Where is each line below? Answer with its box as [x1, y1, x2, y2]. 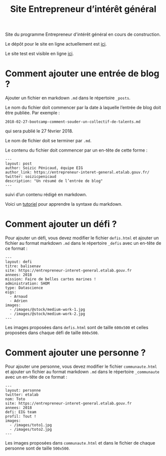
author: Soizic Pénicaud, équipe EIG [5, 166, 83, 171]
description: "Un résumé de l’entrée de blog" [5, 178, 103, 184]
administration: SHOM [5, 281, 50, 286]
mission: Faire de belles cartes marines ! [5, 277, 97, 282]
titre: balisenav [5, 264, 41, 269]
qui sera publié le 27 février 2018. [5, 128, 73, 134]
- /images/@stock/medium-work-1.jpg [9, 307, 85, 312]
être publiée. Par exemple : [5, 110, 60, 116]
